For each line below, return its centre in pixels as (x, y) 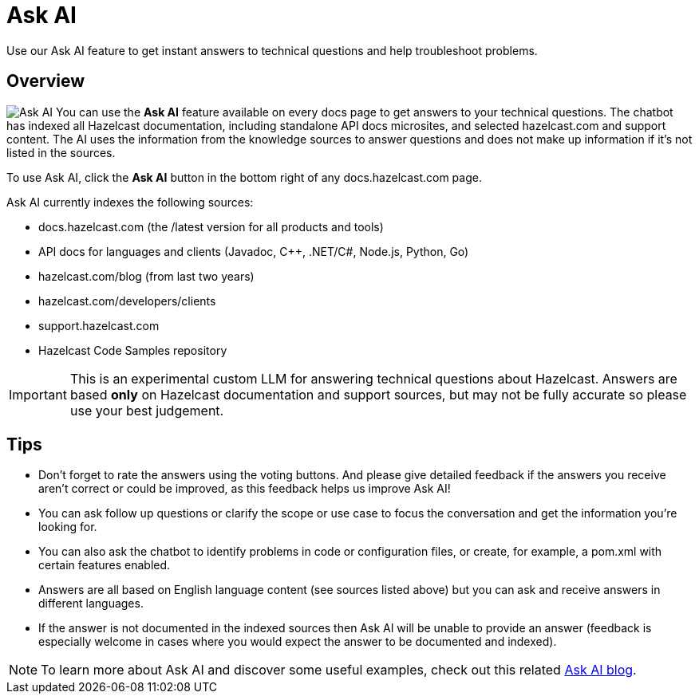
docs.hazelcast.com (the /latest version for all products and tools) (211, 226)
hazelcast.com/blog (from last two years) (146, 276)
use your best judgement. (147, 410)
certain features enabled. (105, 565)
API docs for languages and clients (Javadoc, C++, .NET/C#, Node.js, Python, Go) (254, 251)
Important (38, 394)
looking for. (68, 527)
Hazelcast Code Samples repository (133, 350)
